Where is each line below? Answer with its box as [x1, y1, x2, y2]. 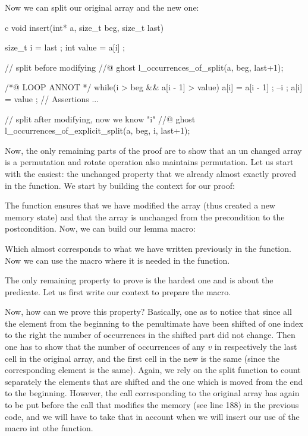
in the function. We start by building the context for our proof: [5, 179, 235, 191]
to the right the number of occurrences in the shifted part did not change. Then [5, 328, 296, 341]
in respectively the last [214, 340, 297, 353]
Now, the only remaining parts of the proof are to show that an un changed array [5, 144, 302, 156]
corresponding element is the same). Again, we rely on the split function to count [5, 364, 301, 376]
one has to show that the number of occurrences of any [5, 340, 205, 353]
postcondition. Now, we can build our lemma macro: [5, 222, 196, 235]
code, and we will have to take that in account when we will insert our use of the [5, 410, 300, 422]
